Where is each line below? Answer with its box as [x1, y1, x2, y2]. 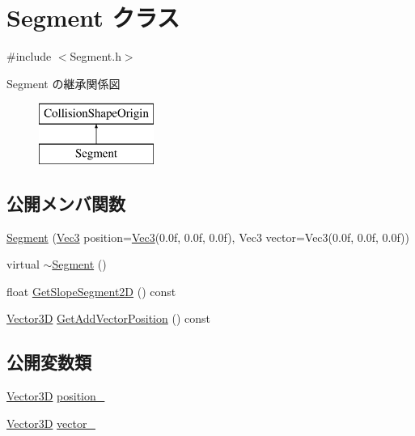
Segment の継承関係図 [6, 74, 121, 91]
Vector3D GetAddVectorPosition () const [6, 310, 210, 327]
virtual [6, 256, 40, 273]
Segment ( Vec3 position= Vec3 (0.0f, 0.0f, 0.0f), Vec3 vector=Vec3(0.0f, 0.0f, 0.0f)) [6, 228, 409, 245]
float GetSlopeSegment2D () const [6, 282, 176, 299]
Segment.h [70, 48, 121, 65]
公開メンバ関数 [6, 190, 125, 215]
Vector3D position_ [6, 387, 105, 404]
